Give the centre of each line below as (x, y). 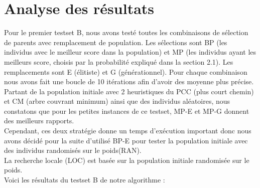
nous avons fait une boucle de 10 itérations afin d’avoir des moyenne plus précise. (129, 81)
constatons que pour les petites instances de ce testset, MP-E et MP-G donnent (127, 111)
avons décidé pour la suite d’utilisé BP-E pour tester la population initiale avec (126, 140)
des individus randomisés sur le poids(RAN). (73, 150)
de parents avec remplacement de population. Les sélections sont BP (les (116, 42)
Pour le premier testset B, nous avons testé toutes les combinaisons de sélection (126, 32)
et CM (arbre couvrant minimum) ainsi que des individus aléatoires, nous (117, 101)
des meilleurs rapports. (39, 121)
